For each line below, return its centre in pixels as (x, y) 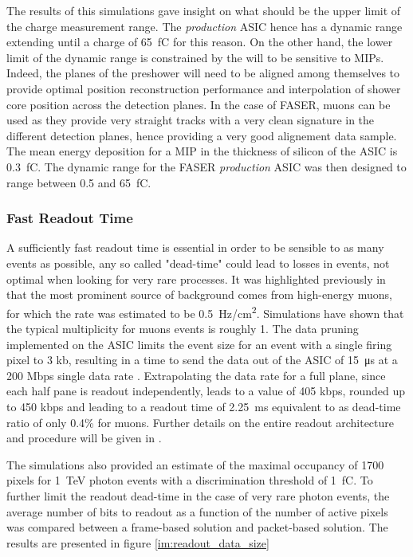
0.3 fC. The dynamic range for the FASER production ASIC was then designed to (206, 166)
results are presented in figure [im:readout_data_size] (138, 542)
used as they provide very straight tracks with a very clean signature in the (191, 120)
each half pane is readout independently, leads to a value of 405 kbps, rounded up (206, 391)
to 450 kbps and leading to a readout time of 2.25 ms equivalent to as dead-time (204, 406)
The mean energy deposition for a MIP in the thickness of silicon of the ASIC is (202, 151)
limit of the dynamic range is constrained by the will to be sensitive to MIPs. (195, 57)
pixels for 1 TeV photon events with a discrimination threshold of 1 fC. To (190, 480)
